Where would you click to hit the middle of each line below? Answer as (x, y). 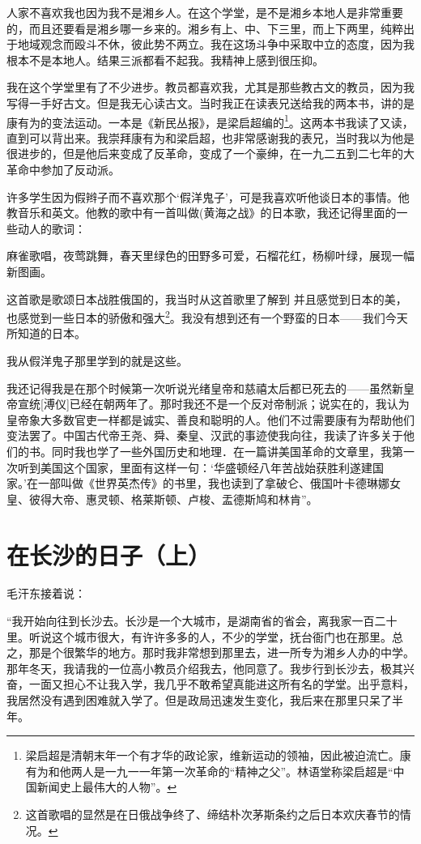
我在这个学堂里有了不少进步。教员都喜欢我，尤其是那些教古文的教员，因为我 (210, 87)
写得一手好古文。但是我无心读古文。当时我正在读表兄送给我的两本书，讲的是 (210, 102)
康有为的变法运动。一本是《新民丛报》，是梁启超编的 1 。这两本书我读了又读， (210, 121)
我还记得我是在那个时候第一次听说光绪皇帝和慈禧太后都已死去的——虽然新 (205, 388)
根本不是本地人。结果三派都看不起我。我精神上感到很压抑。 (165, 60)
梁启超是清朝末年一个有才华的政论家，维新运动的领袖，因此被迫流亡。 (213, 755)
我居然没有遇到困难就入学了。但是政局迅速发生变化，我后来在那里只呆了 (199, 700)
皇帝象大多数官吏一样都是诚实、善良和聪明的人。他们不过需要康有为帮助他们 (210, 419)
